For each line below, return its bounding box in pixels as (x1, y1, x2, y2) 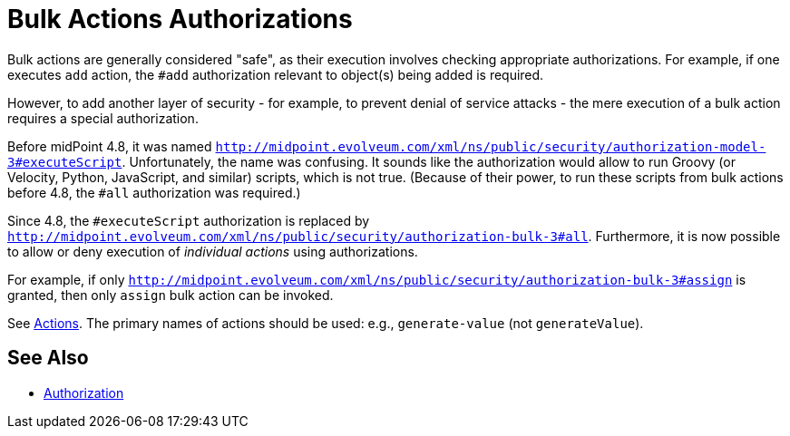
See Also (7, 346, 89, 370)
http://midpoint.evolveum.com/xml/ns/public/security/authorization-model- (215, 139, 766, 154)
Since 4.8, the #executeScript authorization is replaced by (7, 212, 370, 228)
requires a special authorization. (7, 110, 199, 126)
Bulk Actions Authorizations (7, 4, 353, 34)
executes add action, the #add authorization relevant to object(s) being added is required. (7, 66, 544, 82)
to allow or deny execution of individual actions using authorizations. (7, 243, 418, 259)
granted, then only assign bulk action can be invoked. (7, 286, 334, 303)
